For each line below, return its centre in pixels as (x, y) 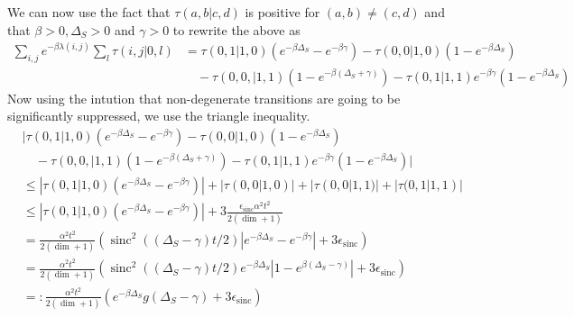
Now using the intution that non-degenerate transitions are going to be (204, 98)
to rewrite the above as (236, 29)
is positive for (282, 12)
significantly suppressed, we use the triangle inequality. (159, 116)
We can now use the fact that (89, 12)
